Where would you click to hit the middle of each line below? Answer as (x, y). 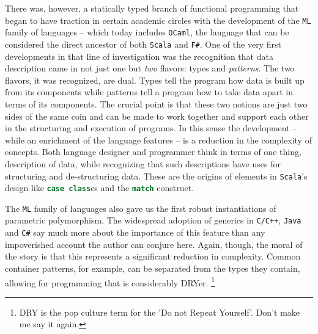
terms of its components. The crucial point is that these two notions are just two (156, 103)
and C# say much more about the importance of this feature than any (135, 232)
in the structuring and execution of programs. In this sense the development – (151, 128)
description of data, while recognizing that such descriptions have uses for (143, 163)
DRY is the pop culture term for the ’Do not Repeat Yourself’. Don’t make (160, 312)
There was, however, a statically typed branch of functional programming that (152, 8)
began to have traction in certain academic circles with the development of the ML (158, 20)
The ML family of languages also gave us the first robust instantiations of (141, 208)
